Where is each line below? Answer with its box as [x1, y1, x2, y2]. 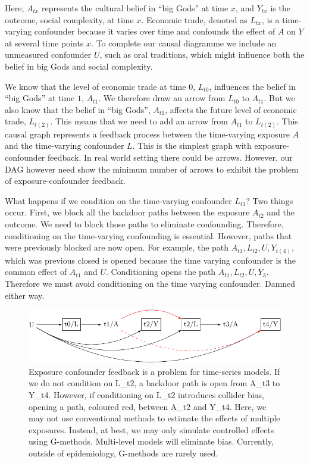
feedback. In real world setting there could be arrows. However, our [48, 151, 293, 164]
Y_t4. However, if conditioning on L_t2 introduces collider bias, [29, 389, 264, 401]
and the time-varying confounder [5, 139, 124, 152]
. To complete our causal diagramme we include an [91, 36, 277, 49]
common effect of [5, 265, 67, 278]
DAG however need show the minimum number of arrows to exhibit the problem [5, 162, 299, 175]
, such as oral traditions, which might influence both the [99, 48, 305, 61]
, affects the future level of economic [165, 103, 297, 115]
